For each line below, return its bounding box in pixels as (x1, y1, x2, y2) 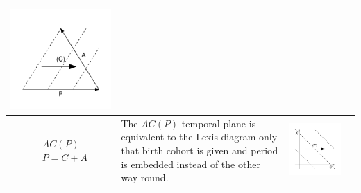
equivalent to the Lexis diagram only (121, 129, 278, 144)
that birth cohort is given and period (121, 143, 278, 157)
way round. (121, 170, 169, 185)
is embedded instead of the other (121, 156, 260, 171)
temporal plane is (181, 116, 256, 130)
